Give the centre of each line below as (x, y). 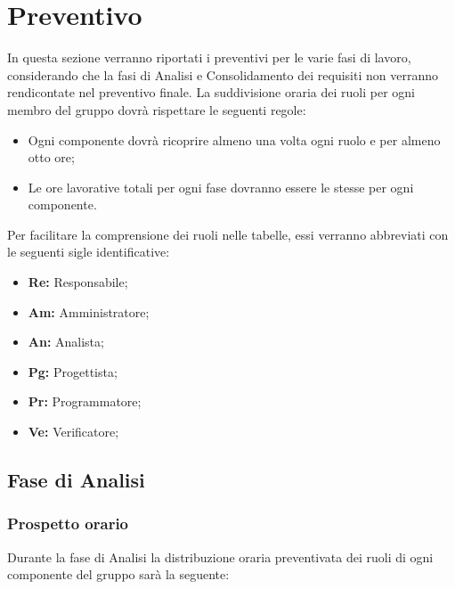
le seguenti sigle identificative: (89, 252)
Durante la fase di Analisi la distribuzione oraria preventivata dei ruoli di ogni (220, 556)
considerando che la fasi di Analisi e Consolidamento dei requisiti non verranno (223, 74)
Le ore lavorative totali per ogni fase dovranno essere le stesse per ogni (221, 187)
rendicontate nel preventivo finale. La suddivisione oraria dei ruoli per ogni (211, 92)
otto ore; (51, 157)
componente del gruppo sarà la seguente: (118, 574)
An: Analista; (66, 342)
